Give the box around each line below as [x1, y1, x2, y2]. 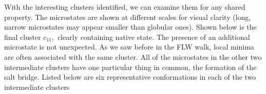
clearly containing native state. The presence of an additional [57, 31, 250, 42]
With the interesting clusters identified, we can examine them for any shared [4, 2, 245, 12]
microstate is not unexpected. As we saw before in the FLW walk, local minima [4, 41, 254, 52]
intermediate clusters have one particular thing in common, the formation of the [4, 61, 257, 72]
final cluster [4, 31, 41, 42]
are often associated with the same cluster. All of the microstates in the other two [4, 51, 262, 62]
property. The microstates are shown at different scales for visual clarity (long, [4, 11, 251, 22]
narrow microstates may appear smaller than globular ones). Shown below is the [4, 21, 257, 32]
